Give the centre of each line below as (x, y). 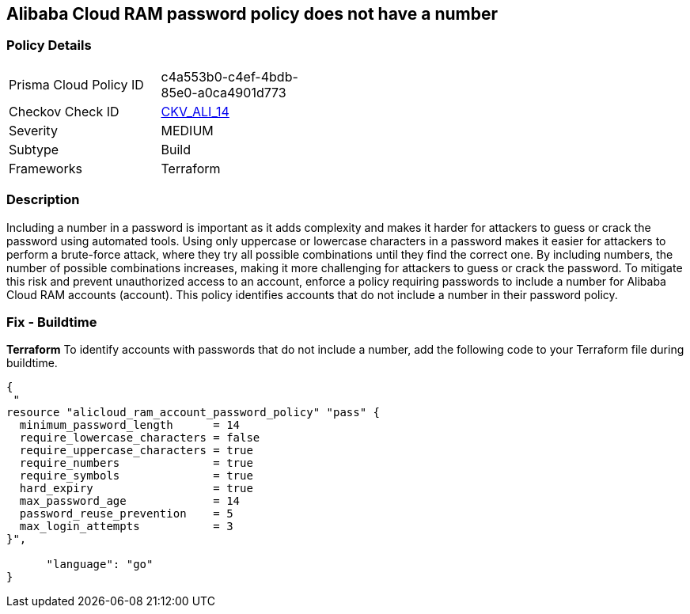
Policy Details (49, 45)
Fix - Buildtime (52, 322)
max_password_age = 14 (130, 501)
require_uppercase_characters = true (136, 451)
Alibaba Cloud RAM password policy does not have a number (252, 14)
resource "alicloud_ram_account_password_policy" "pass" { (193, 413)
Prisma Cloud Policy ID (76, 84)
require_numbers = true (136, 463)
